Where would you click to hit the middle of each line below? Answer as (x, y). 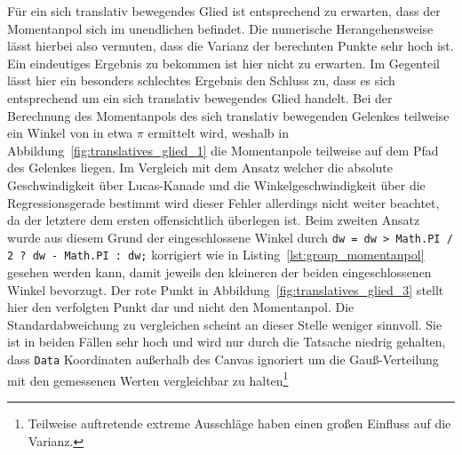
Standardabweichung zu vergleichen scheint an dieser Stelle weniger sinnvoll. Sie (225, 324)
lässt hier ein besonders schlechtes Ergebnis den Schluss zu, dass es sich (201, 80)
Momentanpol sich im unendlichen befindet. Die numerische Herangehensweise (220, 28)
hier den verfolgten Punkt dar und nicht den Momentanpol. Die (181, 307)
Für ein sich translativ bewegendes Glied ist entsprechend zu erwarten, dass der (224, 11)
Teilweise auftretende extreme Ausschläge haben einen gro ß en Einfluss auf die (239, 423)
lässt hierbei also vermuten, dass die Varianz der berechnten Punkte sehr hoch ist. (231, 46)
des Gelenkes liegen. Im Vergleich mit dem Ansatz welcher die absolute (200, 168)
